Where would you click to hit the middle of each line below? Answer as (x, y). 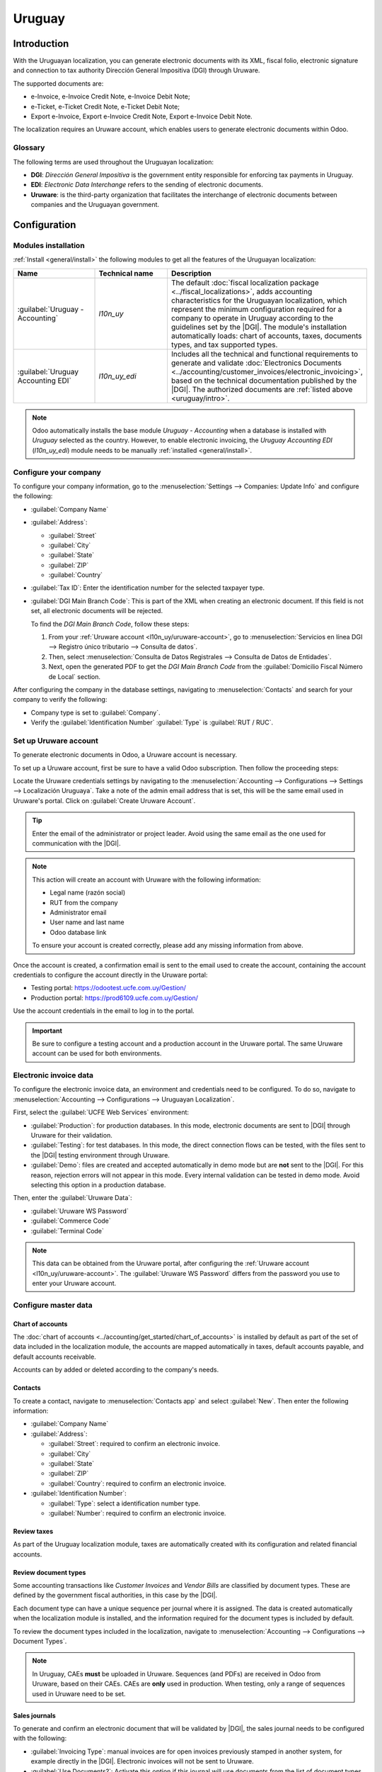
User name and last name (87, 922)
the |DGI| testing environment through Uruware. (100, 1155)
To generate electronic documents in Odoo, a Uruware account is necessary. (125, 755)
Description (191, 273)
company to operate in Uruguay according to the (252, 318)
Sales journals (34, 1715)
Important (47, 1031)
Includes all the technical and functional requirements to (265, 354)
